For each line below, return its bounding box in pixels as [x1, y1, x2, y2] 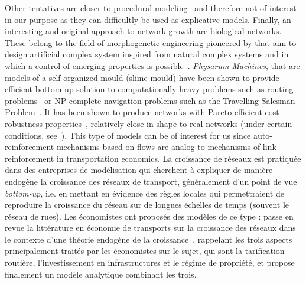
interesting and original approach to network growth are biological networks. [5, 25, 282, 37]
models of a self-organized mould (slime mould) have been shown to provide [5, 71, 279, 83]
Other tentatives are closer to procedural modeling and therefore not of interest [5, 2, 297, 14]
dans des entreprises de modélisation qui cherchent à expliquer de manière [5, 164, 273, 176]
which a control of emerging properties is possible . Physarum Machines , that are [5, 59, 300, 71]
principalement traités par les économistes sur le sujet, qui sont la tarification [5, 244, 285, 257]
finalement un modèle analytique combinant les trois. [5, 267, 197, 280]
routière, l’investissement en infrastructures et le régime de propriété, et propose [5, 256, 295, 269]
